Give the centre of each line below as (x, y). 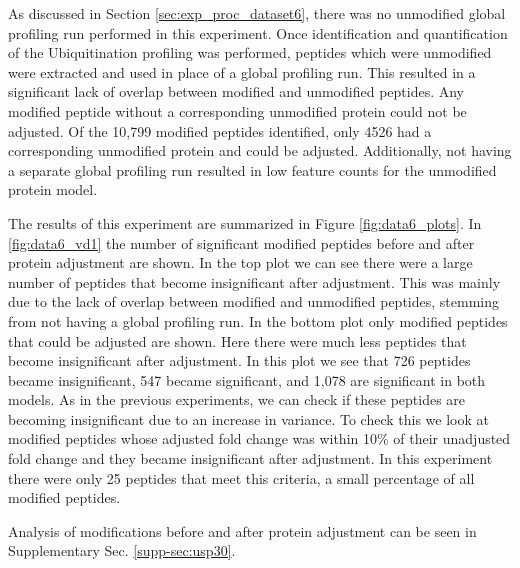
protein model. (53, 189)
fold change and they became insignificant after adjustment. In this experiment (250, 458)
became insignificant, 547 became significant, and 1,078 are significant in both (247, 379)
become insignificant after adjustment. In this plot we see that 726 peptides (239, 360)
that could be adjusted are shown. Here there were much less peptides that (237, 340)
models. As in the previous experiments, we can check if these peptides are (237, 399)
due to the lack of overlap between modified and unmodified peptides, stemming (253, 301)
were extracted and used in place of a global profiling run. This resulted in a (242, 71)
